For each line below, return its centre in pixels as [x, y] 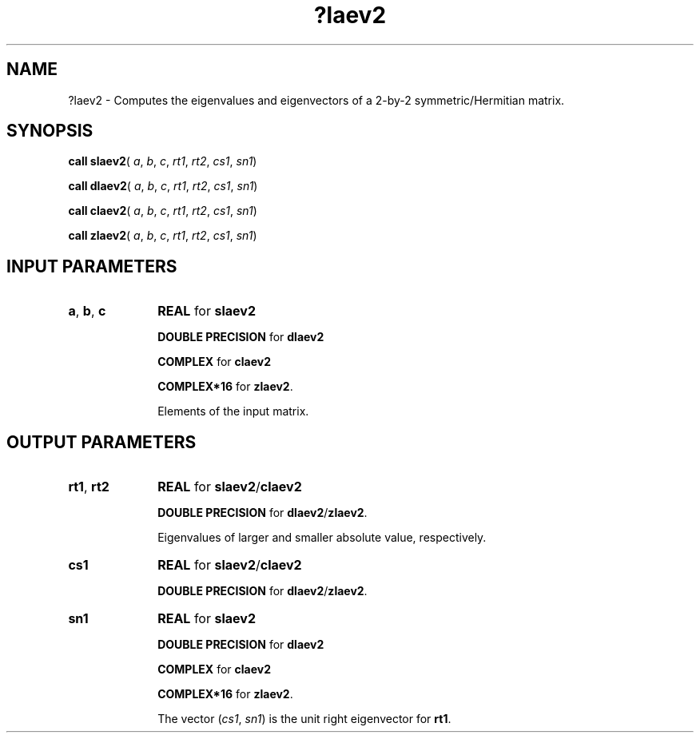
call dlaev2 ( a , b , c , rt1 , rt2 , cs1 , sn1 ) [163, 186]
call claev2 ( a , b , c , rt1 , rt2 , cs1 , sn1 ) [163, 211]
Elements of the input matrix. [233, 411]
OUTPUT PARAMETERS [101, 442]
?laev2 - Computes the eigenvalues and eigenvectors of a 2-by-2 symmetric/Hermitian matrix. [316, 100]
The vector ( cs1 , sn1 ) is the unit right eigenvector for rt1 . [304, 719]
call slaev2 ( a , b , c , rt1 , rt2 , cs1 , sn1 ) [163, 161]
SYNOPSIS [50, 131]
